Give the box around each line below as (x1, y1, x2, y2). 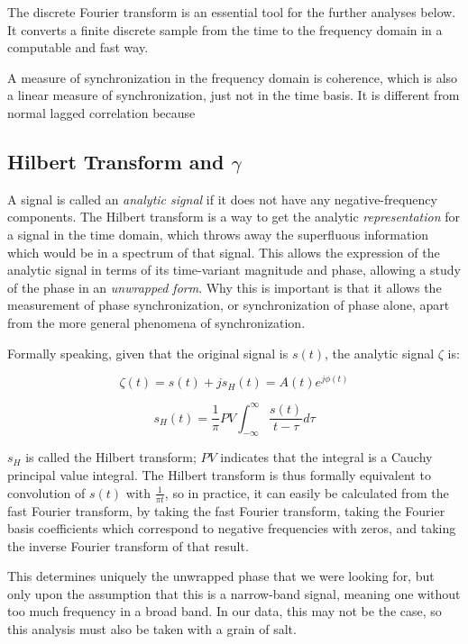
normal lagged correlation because (7, 103, 196, 122)
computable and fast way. (7, 38, 149, 57)
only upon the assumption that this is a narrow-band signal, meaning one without (7, 584, 461, 603)
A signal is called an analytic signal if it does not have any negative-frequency (7, 189, 437, 208)
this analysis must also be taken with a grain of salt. (7, 620, 297, 639)
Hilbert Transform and (7, 147, 225, 175)
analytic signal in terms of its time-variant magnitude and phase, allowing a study (7, 260, 461, 279)
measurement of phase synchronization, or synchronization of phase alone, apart (7, 295, 450, 314)
